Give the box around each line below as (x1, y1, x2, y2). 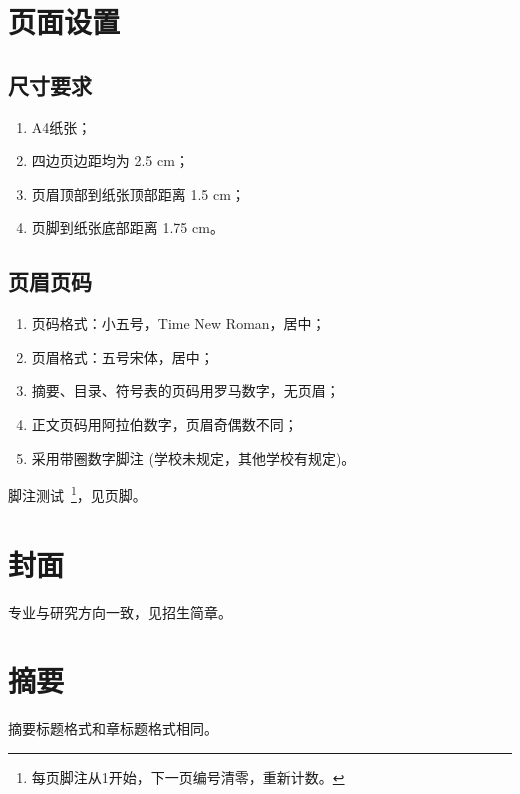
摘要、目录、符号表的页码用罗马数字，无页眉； (31, 380, 340, 401)
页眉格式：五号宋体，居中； (31, 346, 214, 367)
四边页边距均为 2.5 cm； (31, 150, 189, 171)
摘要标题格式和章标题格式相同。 (8, 718, 218, 739)
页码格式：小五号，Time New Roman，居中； (31, 313, 326, 334)
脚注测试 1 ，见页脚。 (8, 482, 147, 505)
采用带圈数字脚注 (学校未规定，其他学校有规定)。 (31, 447, 356, 468)
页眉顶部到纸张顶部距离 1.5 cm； (31, 183, 245, 204)
